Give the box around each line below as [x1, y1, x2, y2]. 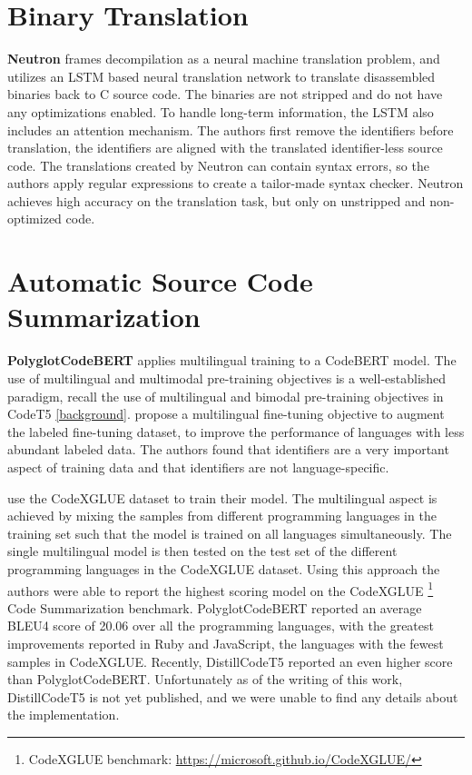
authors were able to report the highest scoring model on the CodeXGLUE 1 [7, 578, 434, 600]
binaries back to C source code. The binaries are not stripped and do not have [7, 84, 443, 104]
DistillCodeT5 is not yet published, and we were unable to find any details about [7, 687, 458, 706]
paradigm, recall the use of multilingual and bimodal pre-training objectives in [7, 386, 444, 405]
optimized [7, 209, 62, 228]
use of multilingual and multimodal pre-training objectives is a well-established [7, 368, 447, 387]
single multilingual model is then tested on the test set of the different [7, 542, 398, 561]
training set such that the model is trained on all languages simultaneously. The [7, 523, 452, 542]
